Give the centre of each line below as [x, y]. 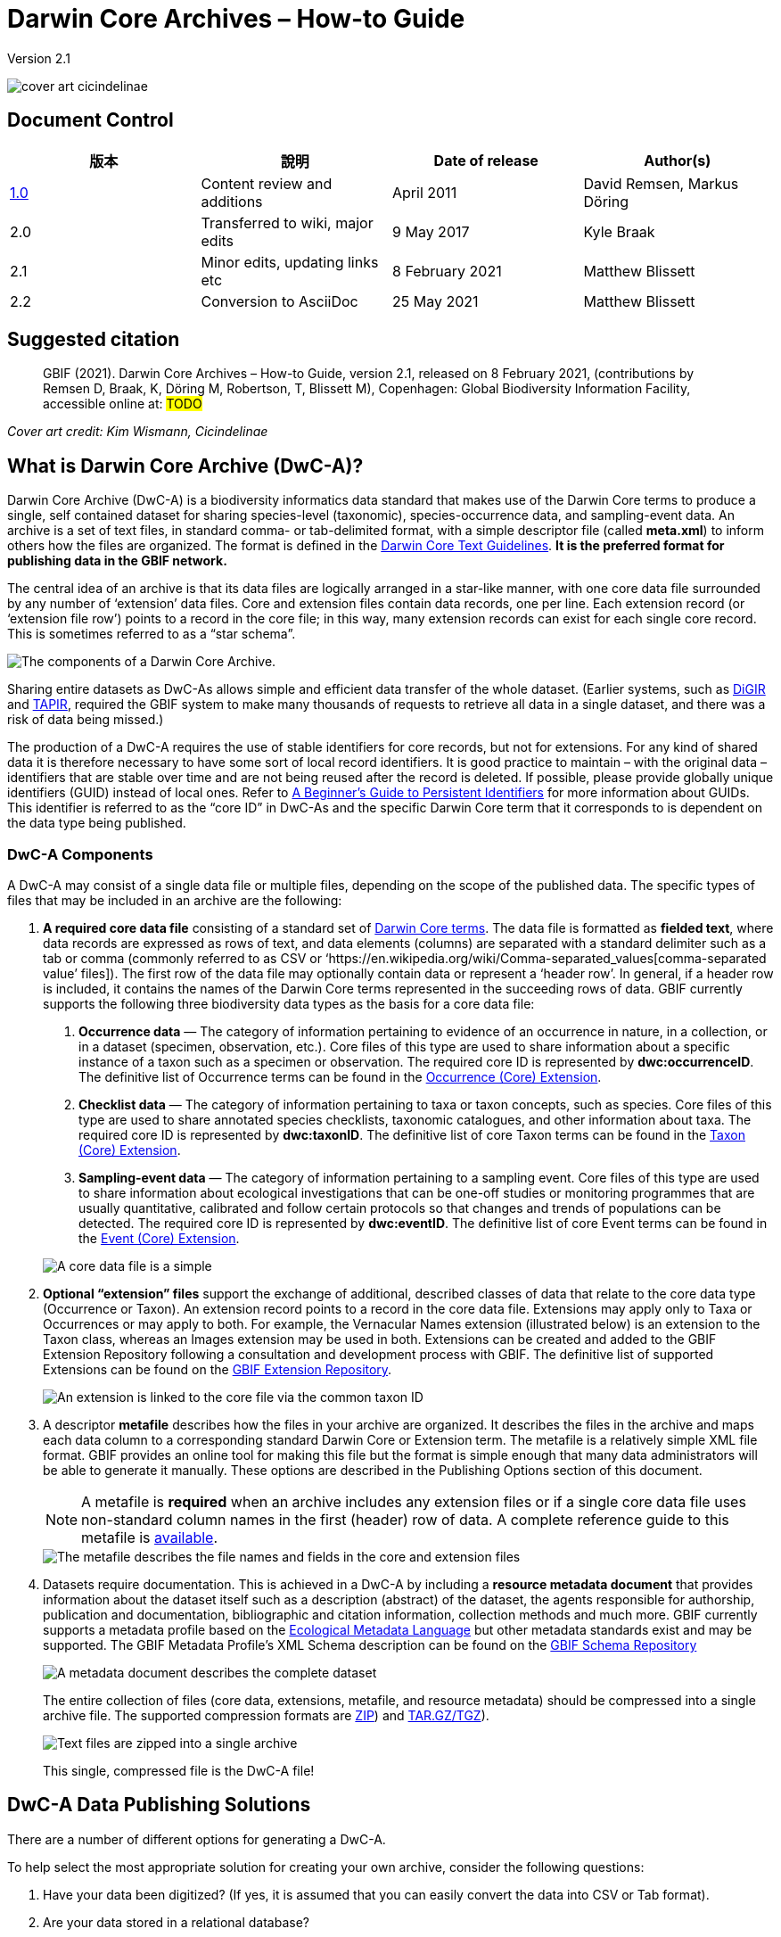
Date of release [486, 160]
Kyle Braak [619, 231]
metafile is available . [150, 1538]
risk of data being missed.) [86, 720]
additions [232, 201]
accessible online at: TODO [123, 404]
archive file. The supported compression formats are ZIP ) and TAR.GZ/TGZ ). [266, 1716]
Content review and [267, 183]
